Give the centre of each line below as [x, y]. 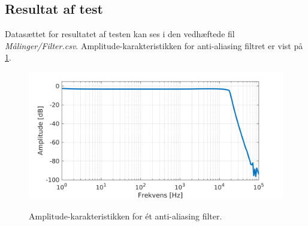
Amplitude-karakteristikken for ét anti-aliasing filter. [126, 216]
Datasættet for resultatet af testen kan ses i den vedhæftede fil [120, 34]
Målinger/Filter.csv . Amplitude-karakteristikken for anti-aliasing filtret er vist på [154, 45]
